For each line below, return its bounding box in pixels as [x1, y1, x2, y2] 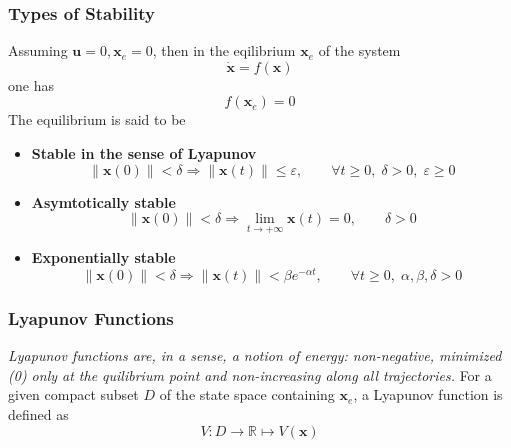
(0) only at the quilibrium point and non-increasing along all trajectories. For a [8, 364, 492, 385]
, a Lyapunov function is [353, 384, 503, 405]
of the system [318, 40, 401, 61]
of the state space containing [159, 384, 335, 405]
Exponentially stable [31, 247, 176, 268]
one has [8, 74, 54, 95]
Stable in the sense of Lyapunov [31, 143, 257, 163]
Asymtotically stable [31, 191, 176, 212]
